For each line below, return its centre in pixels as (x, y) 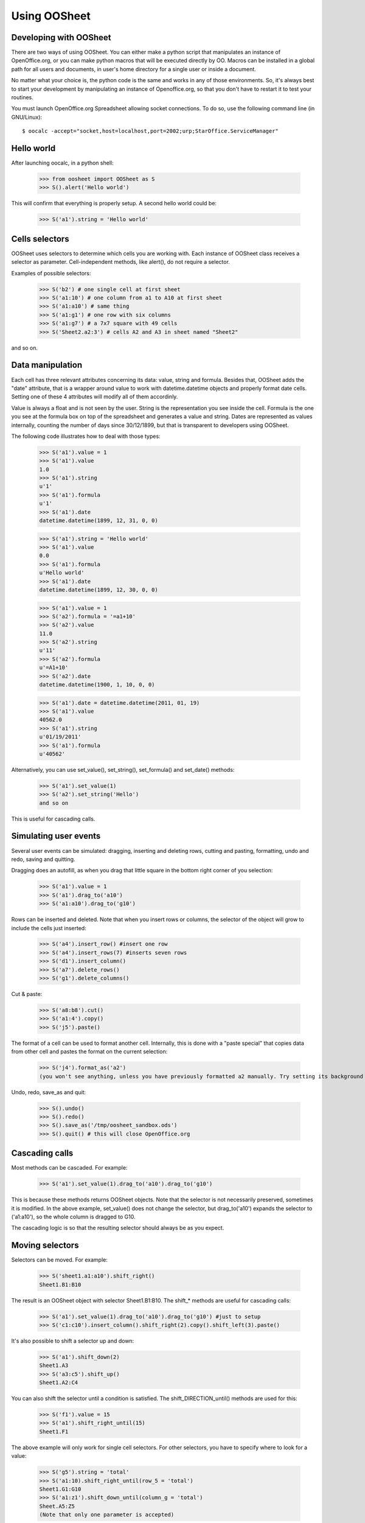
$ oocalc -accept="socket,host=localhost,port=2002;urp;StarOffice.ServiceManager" (151, 131)
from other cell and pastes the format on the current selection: (89, 1051)
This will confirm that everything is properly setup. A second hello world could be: (114, 203)
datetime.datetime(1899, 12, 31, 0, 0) (99, 521)
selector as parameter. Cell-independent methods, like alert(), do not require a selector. (121, 262)
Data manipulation (47, 365)
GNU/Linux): (27, 117)
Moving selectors (45, 1246)
